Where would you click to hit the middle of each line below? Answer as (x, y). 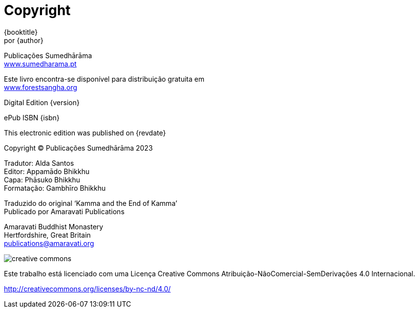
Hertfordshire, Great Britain (47, 235)
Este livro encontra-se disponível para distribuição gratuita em (104, 79)
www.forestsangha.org (41, 87)
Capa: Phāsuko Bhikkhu (42, 179)
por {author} (24, 40)
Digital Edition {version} (42, 102)
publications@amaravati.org (49, 243)
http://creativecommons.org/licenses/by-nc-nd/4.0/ (88, 289)
